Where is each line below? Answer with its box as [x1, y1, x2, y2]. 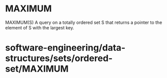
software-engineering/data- [5, 42, 126, 54]
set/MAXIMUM [5, 63, 69, 75]
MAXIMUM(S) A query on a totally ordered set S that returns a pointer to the [5, 19, 162, 25]
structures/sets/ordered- [5, 53, 113, 64]
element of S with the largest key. [5, 24, 74, 30]
